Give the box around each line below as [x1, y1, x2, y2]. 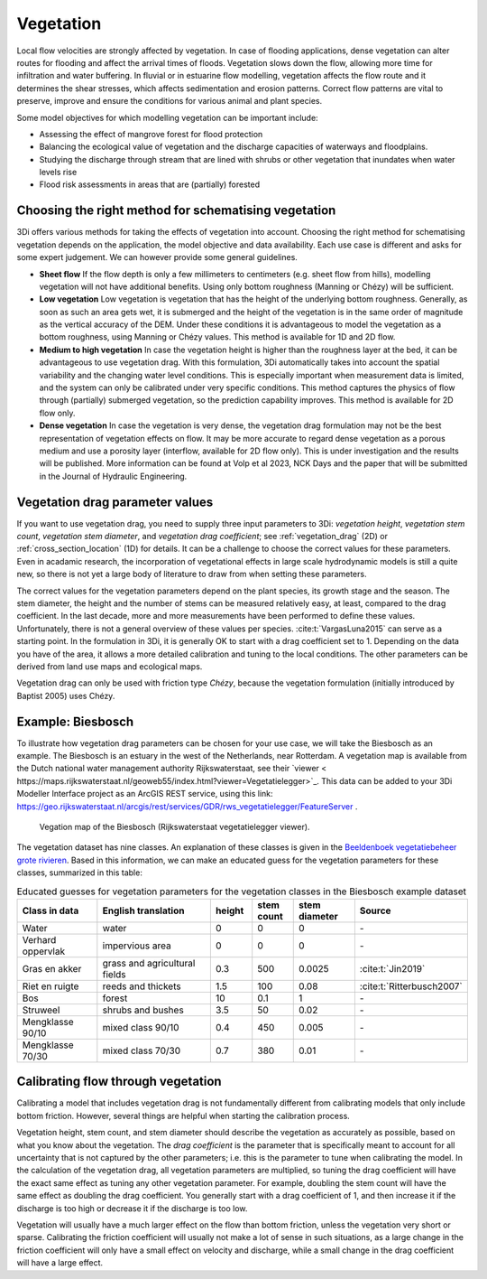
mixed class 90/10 [102, 1021, 179, 1033]
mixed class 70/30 [102, 1044, 180, 1057]
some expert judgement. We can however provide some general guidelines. [16, 252, 298, 263]
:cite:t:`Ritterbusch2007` [359, 980, 464, 993]
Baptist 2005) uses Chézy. [16, 690, 115, 701]
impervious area [102, 939, 171, 952]
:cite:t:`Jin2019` [359, 962, 426, 975]
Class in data [22, 904, 79, 917]
